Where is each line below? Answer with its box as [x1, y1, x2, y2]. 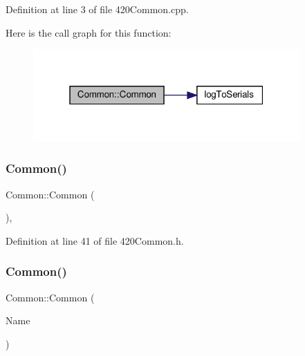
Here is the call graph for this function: [6, 25, 172, 39]
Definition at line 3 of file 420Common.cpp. [6, 2, 189, 16]
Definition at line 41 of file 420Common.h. [6, 233, 184, 247]
